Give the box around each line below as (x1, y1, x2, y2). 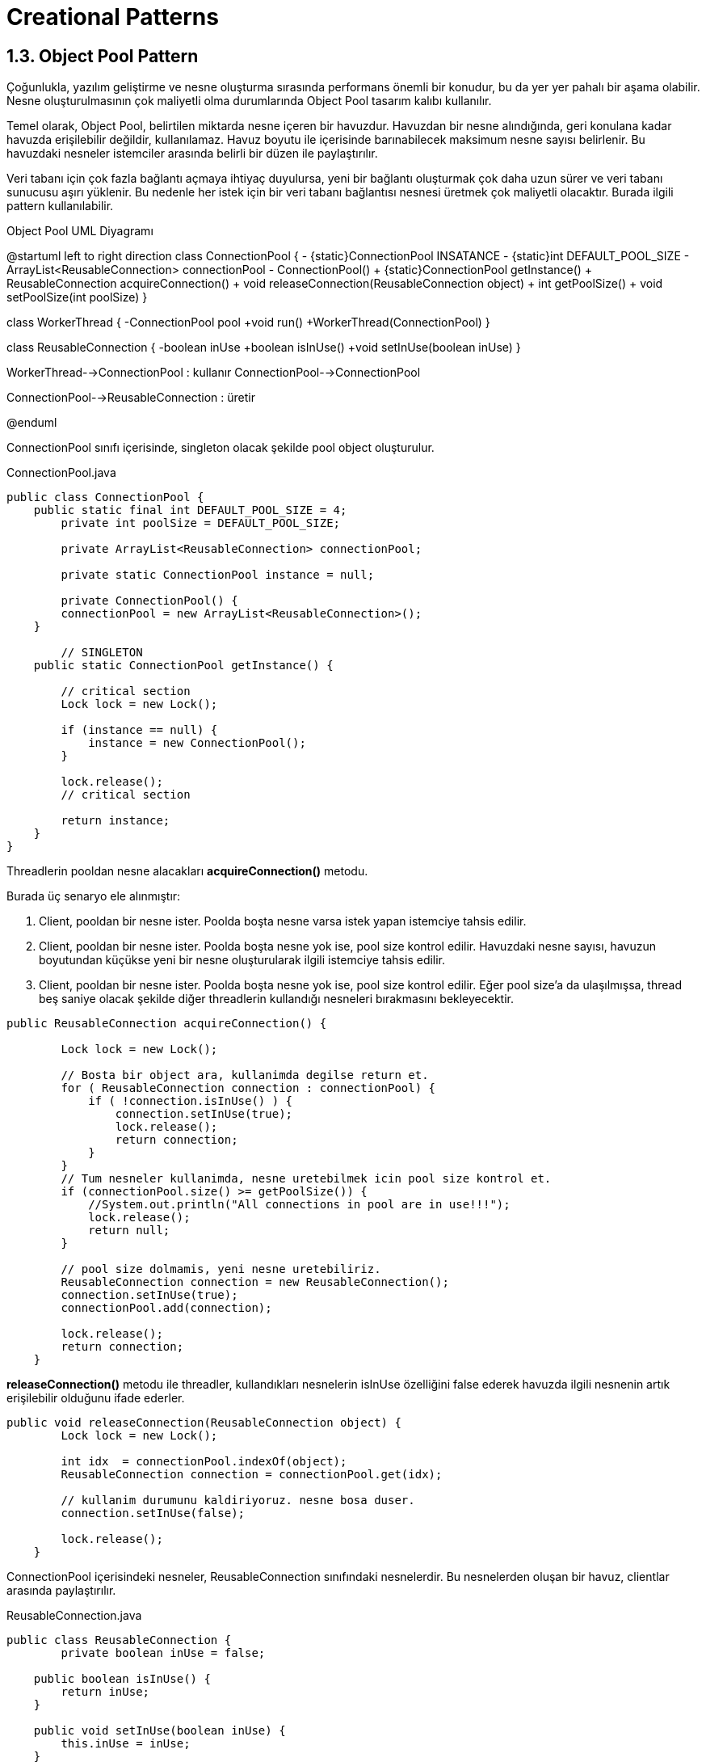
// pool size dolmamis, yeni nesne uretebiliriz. (61, 1262, 381, 1276)
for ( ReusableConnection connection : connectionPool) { (61, 1081, 436, 1095)
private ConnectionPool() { (61, 594, 238, 608)
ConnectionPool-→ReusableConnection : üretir (6, 390, 256, 405)
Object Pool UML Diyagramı (6, 224, 153, 238)
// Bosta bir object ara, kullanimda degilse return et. (61, 1069, 429, 1082)
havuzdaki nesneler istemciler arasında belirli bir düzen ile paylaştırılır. (6, 146, 378, 161)
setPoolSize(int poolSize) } (6, 290, 148, 305)
